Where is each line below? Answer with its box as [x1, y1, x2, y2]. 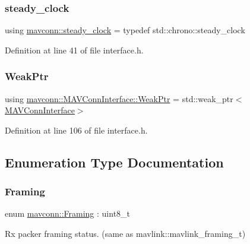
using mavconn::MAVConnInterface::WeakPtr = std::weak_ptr [5, 92, 233, 104]
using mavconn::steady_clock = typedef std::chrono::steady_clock [5, 24, 245, 36]
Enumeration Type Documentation [5, 153, 224, 171]
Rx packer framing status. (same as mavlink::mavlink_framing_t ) [5, 227, 246, 239]
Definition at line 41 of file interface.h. [5, 43, 144, 56]
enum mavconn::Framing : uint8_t [5, 207, 131, 220]
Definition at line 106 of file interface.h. [5, 123, 148, 136]
